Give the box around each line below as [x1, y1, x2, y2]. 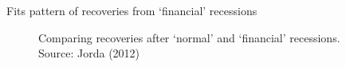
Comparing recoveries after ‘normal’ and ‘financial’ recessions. [38, 29, 340, 45]
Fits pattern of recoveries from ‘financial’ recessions [6, 2, 258, 18]
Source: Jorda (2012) [38, 45, 140, 61]
